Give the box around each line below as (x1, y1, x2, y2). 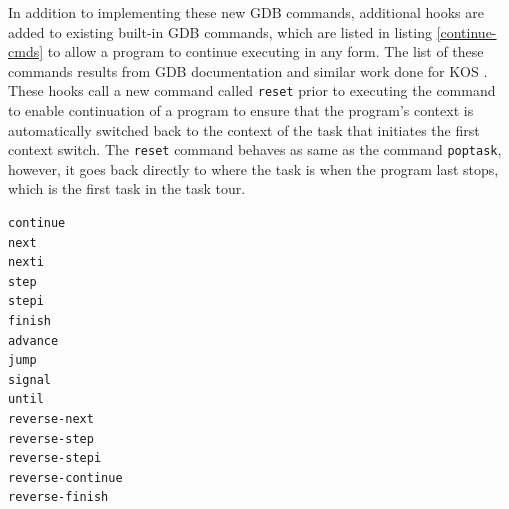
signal (8, 372, 51, 387)
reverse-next (8, 412, 94, 426)
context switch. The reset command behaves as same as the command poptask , (8, 139, 502, 160)
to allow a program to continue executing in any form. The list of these (47, 41, 484, 62)
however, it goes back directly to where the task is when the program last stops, (8, 158, 499, 179)
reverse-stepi (8, 451, 102, 466)
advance (8, 333, 59, 348)
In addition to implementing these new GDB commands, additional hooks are (8, 2, 484, 22)
